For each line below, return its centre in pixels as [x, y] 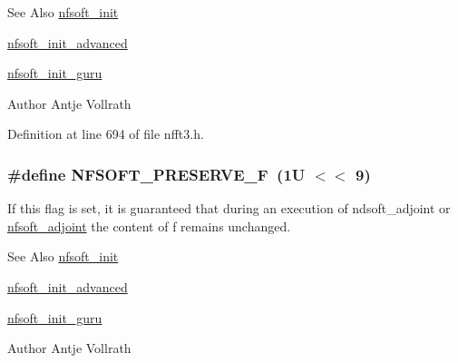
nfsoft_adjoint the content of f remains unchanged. [149, 226]
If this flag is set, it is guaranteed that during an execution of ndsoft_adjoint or [229, 208]
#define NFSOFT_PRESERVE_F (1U [156, 174]
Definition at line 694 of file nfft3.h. [106, 134]
